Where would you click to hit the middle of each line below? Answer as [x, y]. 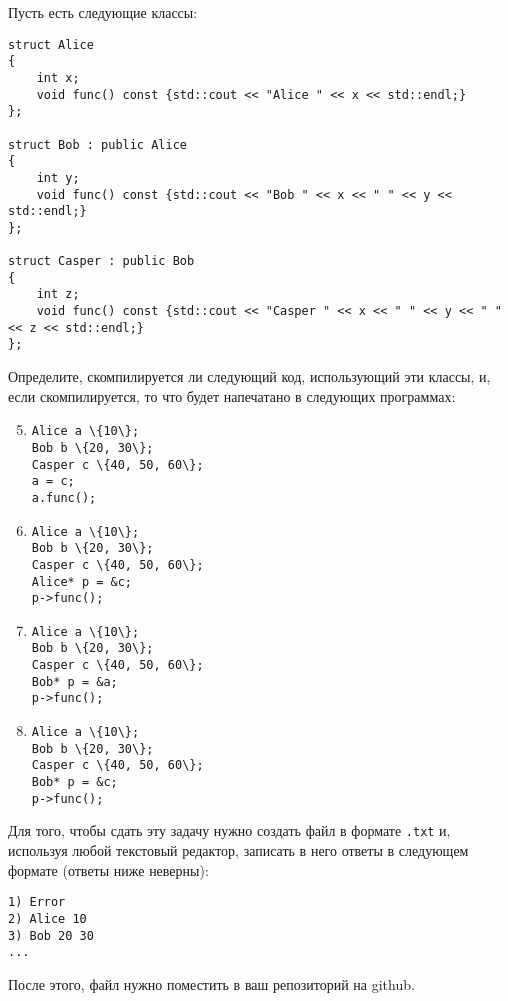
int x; [58, 77]
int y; [58, 177]
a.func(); [64, 497]
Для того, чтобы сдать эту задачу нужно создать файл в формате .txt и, [229, 830]
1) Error [37, 902]
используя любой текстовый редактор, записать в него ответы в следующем [238, 850]
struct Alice [51, 44]
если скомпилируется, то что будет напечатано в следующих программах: [232, 395]
